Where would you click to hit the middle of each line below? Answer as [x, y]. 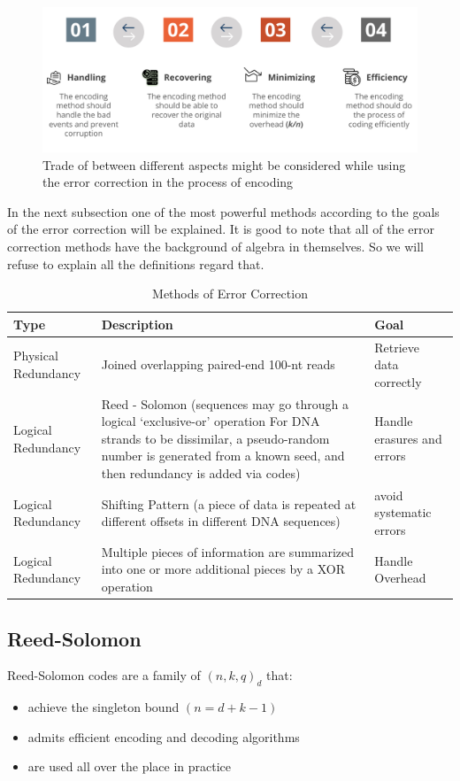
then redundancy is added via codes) [201, 472]
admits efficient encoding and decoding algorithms [164, 736]
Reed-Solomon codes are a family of [104, 675]
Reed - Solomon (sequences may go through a [225, 403]
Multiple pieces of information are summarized [228, 551]
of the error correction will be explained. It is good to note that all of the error [221, 229]
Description [137, 324]
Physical [36, 356]
